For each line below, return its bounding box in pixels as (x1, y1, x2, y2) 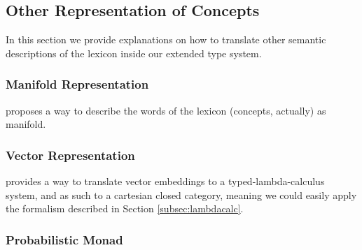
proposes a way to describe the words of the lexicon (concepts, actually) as (6, 103, 326, 117)
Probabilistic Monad (6, 230, 123, 248)
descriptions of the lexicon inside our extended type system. (6, 45, 262, 60)
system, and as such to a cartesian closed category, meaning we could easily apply (6, 187, 357, 202)
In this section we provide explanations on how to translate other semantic (6, 32, 326, 47)
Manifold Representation (6, 75, 149, 93)
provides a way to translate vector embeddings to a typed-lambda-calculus (6, 174, 325, 189)
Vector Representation (6, 146, 135, 163)
